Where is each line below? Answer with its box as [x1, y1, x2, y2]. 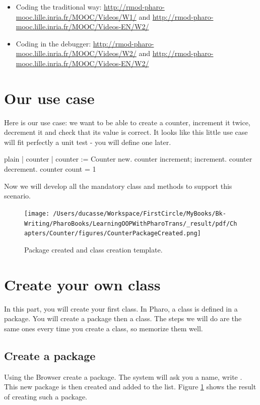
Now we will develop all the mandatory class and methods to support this [4, 180, 232, 191]
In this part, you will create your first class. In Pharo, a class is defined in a [4, 303, 238, 314]
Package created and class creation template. [24, 244, 163, 255]
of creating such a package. [4, 391, 87, 401]
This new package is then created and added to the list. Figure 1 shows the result [4, 381, 256, 392]
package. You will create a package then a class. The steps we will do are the [4, 313, 242, 324]
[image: [24, 210, 50, 217]
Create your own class [4, 274, 161, 294]
